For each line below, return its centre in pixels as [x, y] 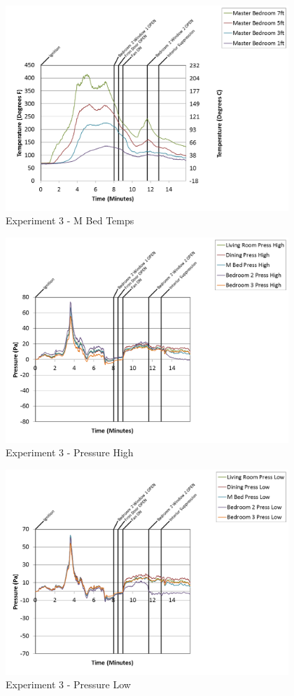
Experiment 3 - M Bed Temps [70, 220]
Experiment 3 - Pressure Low [68, 684]
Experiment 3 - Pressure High [70, 452]
